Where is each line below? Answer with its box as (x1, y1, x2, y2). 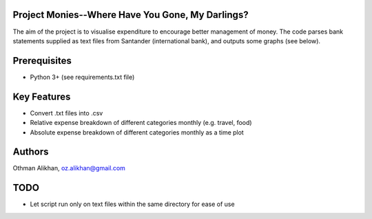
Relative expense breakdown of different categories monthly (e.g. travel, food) (30, 119, 252, 127)
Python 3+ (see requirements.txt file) (30, 73, 135, 81)
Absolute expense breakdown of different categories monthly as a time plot (30, 128, 244, 137)
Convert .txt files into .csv (30, 108, 103, 117)
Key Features (12, 91, 71, 102)
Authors (12, 146, 49, 158)
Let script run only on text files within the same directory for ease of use (30, 200, 235, 209)
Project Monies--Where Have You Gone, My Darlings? (12, 9, 249, 21)
